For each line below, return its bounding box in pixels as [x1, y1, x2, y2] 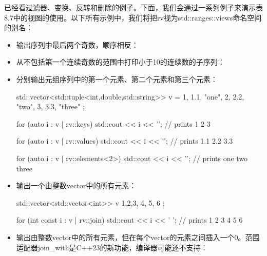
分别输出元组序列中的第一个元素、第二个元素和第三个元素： [16, 73, 218, 84]
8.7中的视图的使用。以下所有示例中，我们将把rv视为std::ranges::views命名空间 [4, 12, 262, 23]
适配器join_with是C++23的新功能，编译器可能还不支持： [16, 242, 208, 252]
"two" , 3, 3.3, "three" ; [16, 101, 85, 112]
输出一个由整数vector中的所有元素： [16, 180, 137, 191]
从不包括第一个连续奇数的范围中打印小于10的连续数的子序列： [16, 56, 225, 67]
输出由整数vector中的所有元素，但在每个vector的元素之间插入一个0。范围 [16, 231, 260, 242]
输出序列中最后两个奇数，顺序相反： [16, 39, 139, 50]
